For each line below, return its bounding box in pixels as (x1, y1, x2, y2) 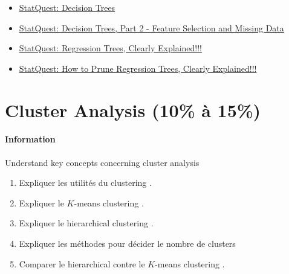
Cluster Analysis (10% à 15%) (5, 97, 261, 122)
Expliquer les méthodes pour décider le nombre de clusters (19, 237, 236, 249)
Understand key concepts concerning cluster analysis (5, 156, 200, 168)
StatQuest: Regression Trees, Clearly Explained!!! (19, 42, 203, 54)
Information (5, 133, 56, 145)
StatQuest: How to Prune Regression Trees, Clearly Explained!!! (19, 62, 257, 74)
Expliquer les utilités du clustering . (19, 176, 152, 189)
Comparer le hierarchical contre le (19, 257, 145, 270)
